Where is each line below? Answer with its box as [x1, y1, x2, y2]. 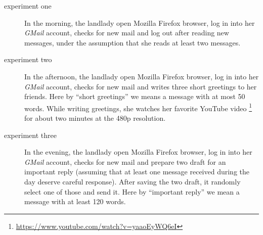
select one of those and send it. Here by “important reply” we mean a [24, 186, 240, 197]
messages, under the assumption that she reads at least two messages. [24, 37, 241, 48]
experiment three [4, 129, 57, 140]
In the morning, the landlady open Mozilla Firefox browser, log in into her [24, 17, 255, 28]
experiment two [4, 54, 52, 65]
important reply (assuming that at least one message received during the [24, 166, 250, 177]
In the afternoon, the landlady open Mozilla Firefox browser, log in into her [24, 71, 259, 81]
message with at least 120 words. [24, 196, 126, 207]
